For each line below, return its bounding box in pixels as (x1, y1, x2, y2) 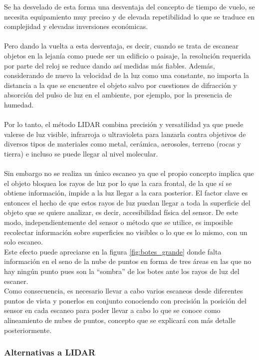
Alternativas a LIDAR (4, 346, 96, 358)
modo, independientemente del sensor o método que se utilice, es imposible (4, 217, 233, 227)
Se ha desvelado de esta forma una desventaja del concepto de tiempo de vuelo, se (4, 1, 255, 11)
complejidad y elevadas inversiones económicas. (4, 21, 148, 31)
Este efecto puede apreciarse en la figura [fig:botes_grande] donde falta (4, 246, 222, 256)
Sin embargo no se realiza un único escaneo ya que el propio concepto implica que (4, 168, 254, 178)
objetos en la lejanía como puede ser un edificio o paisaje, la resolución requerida (4, 50, 251, 60)
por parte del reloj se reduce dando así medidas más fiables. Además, (4, 60, 215, 70)
